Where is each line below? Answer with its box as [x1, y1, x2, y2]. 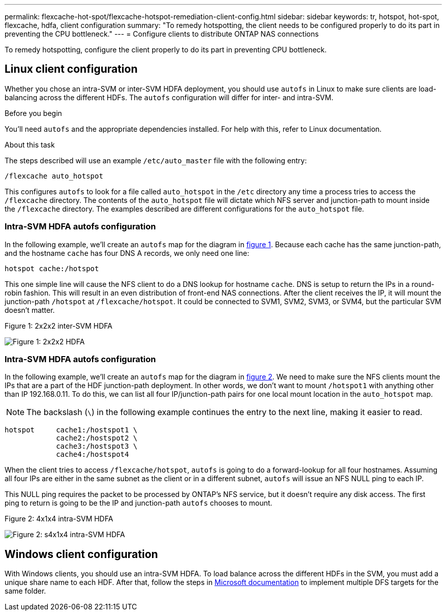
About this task [5, 140, 55, 149]
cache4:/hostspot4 [56, 450, 129, 459]
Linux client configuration [5, 63, 138, 76]
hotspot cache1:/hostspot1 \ [5, 426, 138, 434]
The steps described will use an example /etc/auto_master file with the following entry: [5, 156, 307, 165]
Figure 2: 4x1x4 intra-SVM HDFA [5, 514, 113, 523]
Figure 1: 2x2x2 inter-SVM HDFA [5, 321, 112, 330]
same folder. [5, 587, 46, 596]
